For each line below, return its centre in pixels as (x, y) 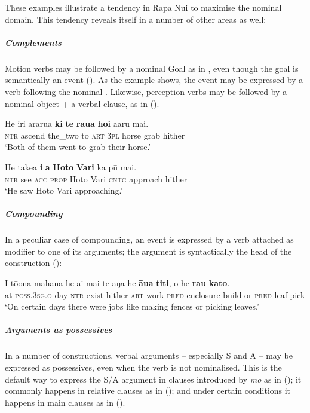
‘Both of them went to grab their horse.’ (78, 147)
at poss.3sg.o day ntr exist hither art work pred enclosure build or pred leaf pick (155, 294)
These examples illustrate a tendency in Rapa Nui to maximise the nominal (143, 7)
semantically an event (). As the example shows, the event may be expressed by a (154, 80)
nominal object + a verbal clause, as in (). (82, 103)
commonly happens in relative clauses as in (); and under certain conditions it (148, 391)
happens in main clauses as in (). (65, 402)
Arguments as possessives (59, 330)
